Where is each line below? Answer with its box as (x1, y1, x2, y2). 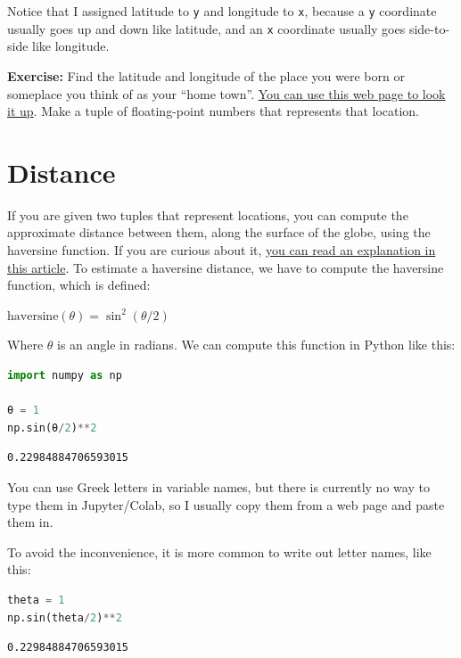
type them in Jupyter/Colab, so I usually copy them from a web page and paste (7, 495, 445, 514)
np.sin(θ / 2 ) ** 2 (7, 421, 97, 434)
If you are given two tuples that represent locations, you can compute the (7, 205, 408, 224)
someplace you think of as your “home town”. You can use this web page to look (7, 84, 446, 103)
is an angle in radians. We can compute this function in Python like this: (57, 335, 456, 354)
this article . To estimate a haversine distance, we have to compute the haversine (7, 258, 444, 276)
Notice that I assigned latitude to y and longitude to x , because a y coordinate (7, 2, 437, 20)
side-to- (408, 19, 450, 37)
